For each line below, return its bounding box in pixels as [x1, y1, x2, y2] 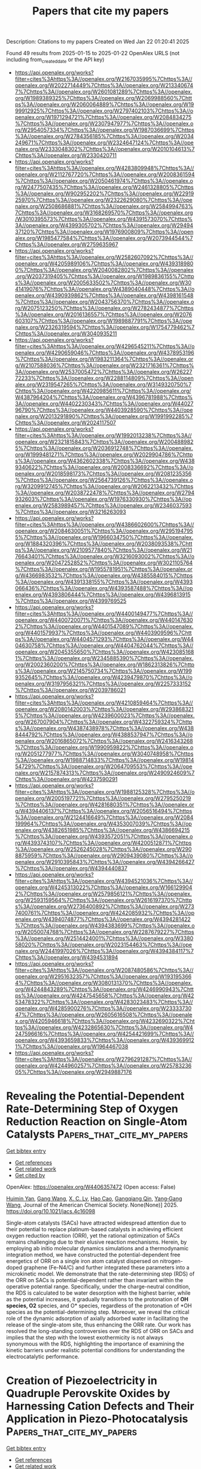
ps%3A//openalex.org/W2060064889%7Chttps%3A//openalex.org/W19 [14, 101, 194, 108]
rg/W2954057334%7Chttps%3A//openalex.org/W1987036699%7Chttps [14, 126, 194, 133]
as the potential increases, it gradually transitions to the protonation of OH [6, 1295, 188, 1302]
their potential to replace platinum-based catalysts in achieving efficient [6, 1225, 184, 1232]
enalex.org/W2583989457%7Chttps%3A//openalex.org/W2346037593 [14, 501, 192, 509]
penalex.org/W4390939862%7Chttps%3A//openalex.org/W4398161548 [14, 292, 194, 299]
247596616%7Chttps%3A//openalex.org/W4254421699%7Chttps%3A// [14, 1030, 194, 1037]
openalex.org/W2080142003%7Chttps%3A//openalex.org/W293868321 [14, 705, 194, 712]
